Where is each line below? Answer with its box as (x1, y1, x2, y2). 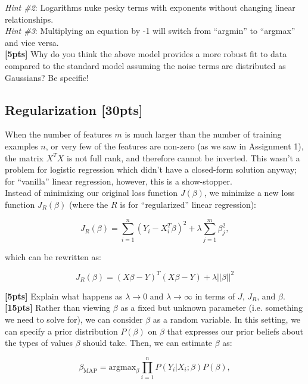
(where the (69, 198, 108, 210)
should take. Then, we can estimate (83, 336, 213, 349)
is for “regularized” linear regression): (120, 198, 257, 210)
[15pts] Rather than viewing (5, 301, 111, 314)
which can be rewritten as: (5, 250, 101, 263)
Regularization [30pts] (5, 100, 143, 118)
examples (5, 139, 38, 152)
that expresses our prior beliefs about (167, 324, 303, 337)
